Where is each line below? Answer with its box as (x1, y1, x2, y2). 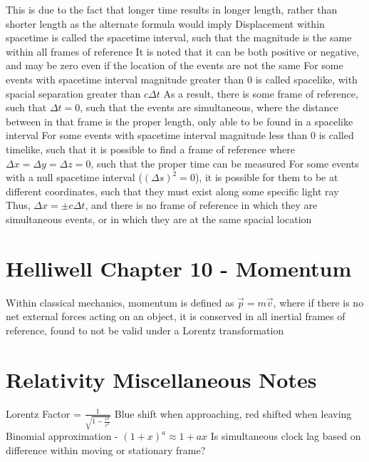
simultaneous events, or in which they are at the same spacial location (6, 211, 312, 226)
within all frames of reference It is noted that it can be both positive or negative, (6, 43, 360, 58)
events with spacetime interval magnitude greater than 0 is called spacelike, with (6, 71, 358, 86)
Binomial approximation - (6, 428, 118, 443)
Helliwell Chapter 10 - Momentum (6, 253, 352, 282)
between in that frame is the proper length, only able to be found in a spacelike (6, 113, 353, 128)
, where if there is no (273, 294, 364, 309)
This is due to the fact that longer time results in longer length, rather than (6, 2, 338, 16)
